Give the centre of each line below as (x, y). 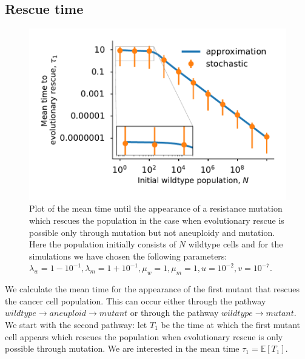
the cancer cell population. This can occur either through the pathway (136, 300)
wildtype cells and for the (236, 244)
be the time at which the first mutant (231, 324)
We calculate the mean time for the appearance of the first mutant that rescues (152, 289)
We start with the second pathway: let (76, 324)
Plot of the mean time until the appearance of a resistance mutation (156, 208)
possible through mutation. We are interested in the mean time (122, 348)
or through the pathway (174, 313)
